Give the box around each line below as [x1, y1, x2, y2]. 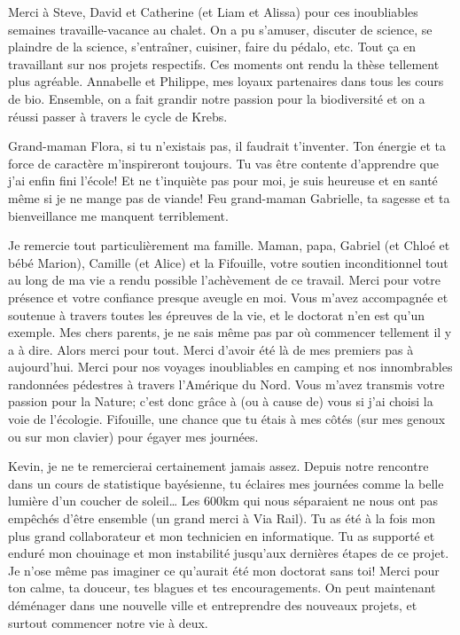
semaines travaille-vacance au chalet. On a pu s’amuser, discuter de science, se [8, 20, 433, 38]
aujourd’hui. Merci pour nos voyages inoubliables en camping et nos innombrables [8, 357, 453, 376]
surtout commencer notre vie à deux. [8, 613, 208, 631]
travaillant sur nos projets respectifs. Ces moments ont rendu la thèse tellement [8, 54, 440, 73]
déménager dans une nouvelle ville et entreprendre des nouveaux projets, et [8, 596, 417, 614]
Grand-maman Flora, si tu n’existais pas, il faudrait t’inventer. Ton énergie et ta [8, 137, 446, 155]
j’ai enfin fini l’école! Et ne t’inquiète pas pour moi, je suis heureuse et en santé [8, 171, 438, 190]
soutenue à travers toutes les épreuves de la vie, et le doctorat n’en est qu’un [8, 305, 425, 324]
